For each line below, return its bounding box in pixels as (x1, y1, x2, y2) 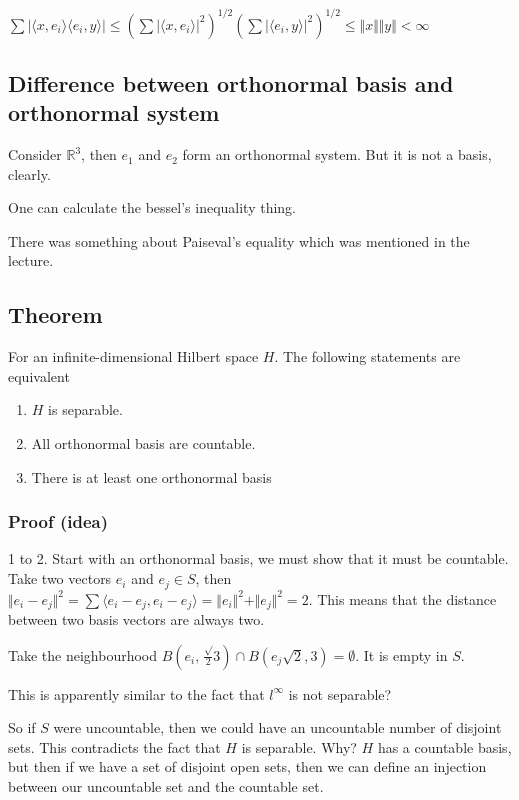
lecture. (8, 250, 54, 271)
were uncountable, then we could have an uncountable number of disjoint (53, 717, 502, 738)
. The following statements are (274, 346, 461, 367)
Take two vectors (8, 568, 112, 589)
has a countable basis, (377, 736, 512, 757)
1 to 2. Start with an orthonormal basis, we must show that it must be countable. (8, 548, 509, 569)
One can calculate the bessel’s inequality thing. (8, 197, 297, 218)
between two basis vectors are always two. (8, 608, 265, 629)
